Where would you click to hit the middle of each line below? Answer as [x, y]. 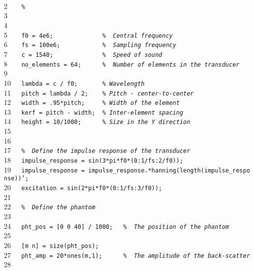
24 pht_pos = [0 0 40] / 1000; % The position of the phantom [116, 226]
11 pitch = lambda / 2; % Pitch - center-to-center [99, 92]
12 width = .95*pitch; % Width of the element [92, 102]
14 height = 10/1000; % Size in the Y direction [97, 121]
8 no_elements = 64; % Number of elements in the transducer [122, 63]
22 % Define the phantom [50, 207]
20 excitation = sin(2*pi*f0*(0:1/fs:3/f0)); [83, 187]
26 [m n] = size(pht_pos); [51, 245]
